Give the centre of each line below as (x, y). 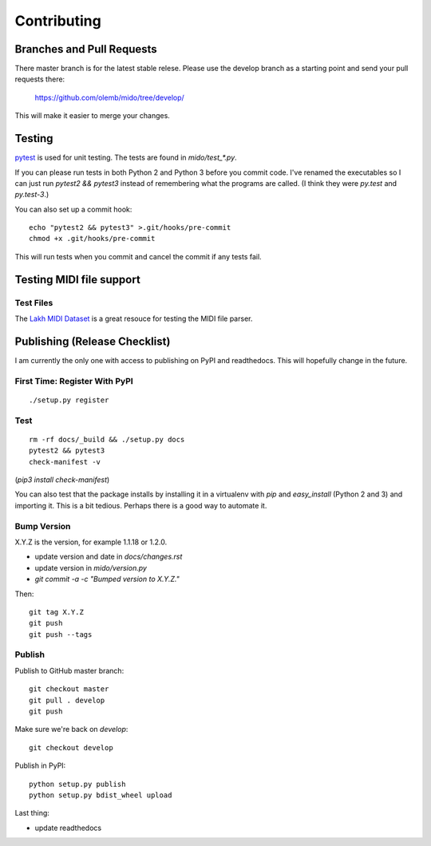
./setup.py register (69, 400)
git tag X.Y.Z (56, 612)
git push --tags (61, 634)
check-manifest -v (65, 462)
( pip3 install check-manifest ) (62, 480)
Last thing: (32, 813)
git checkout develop (71, 747)
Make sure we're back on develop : (71, 729)
